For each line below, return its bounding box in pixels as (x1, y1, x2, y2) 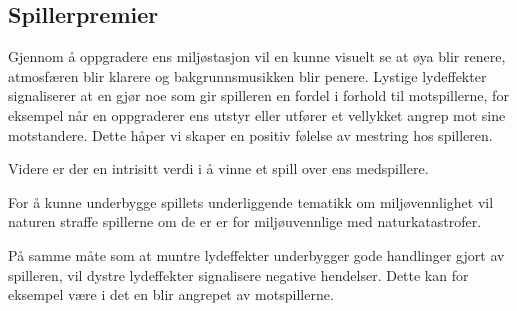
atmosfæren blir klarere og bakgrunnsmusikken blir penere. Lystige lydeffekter (8, 65, 487, 86)
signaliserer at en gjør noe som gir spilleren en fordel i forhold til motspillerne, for (8, 85, 509, 106)
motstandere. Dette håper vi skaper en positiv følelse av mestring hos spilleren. (8, 124, 493, 145)
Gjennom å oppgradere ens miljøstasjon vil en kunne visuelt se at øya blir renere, (8, 46, 506, 67)
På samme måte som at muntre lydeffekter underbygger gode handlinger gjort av (8, 244, 505, 265)
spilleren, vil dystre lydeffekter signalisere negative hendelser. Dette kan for (8, 264, 469, 285)
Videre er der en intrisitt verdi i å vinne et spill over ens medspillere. (8, 158, 429, 179)
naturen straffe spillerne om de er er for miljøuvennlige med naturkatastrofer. (8, 211, 482, 232)
